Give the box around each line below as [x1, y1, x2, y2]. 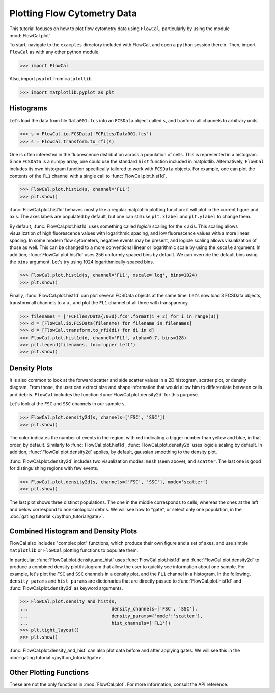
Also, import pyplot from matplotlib [9, 75, 92, 81]
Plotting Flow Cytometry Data [9, 8, 137, 19]
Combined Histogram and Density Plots [9, 527, 137, 536]
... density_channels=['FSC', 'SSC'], [20, 606, 198, 612]
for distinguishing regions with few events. [9, 465, 99, 472]
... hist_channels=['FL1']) [20, 620, 171, 626]
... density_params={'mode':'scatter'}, [20, 613, 203, 619]
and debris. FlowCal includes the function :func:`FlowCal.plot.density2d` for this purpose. [9, 391, 199, 397]
